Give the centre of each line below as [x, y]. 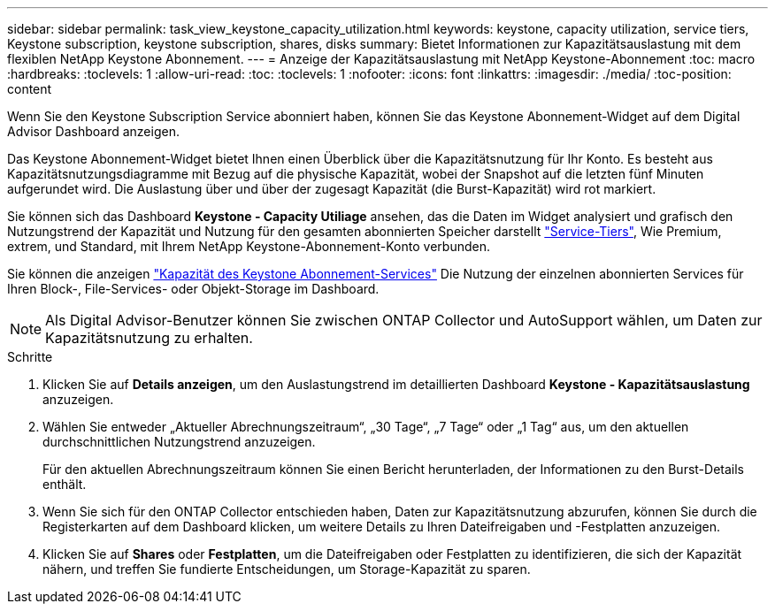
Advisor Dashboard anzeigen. [93, 131]
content [30, 89]
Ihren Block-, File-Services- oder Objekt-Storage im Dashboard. [193, 289]
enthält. [65, 484]
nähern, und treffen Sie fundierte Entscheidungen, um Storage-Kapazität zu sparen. [287, 569]
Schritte [30, 357]
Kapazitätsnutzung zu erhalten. [149, 338]
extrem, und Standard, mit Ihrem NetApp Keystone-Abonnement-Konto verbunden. [249, 246]
